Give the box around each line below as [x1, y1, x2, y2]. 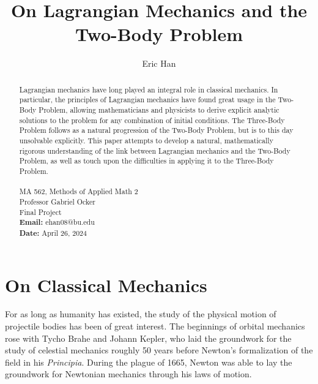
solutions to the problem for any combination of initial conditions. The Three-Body [19, 115, 285, 125]
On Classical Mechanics [5, 272, 207, 297]
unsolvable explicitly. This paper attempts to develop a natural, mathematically [19, 135, 273, 145]
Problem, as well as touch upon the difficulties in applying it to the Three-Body [19, 156, 274, 166]
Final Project [19, 206, 62, 217]
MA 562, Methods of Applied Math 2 [19, 186, 138, 197]
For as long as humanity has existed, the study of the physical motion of [5, 307, 276, 320]
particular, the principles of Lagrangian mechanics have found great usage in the [19, 94, 276, 105]
